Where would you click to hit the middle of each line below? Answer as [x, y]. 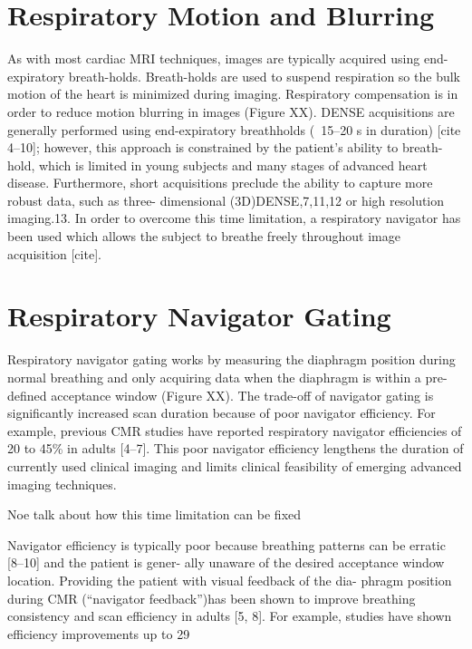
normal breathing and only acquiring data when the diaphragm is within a [214, 377]
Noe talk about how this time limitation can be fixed [154, 514]
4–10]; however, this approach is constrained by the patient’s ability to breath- [225, 147]
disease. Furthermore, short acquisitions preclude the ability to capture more [220, 183]
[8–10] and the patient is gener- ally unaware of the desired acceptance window [226, 562]
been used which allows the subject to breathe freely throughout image [204, 236]
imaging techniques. [62, 484]
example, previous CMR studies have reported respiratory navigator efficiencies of [235, 430]
